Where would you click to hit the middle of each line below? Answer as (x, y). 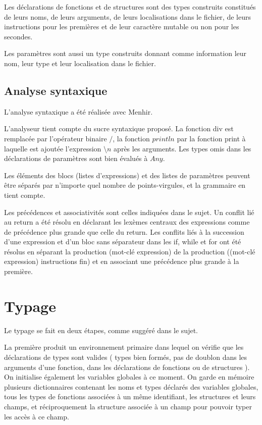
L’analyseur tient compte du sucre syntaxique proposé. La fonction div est (119, 128)
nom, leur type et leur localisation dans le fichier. (80, 63)
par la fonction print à (211, 138)
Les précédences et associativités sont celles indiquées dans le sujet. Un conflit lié (129, 212)
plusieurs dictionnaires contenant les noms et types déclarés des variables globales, (131, 386)
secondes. (18, 36)
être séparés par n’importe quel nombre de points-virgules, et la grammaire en (125, 185)
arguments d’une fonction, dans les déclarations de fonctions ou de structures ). (127, 367)
